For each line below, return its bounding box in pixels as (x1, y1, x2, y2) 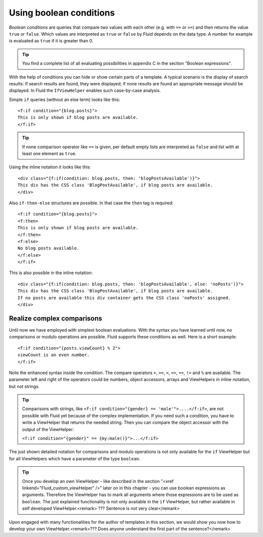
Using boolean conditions (9, 7, 115, 18)
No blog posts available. (18, 245, 80, 251)
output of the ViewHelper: (22, 426, 74, 432)
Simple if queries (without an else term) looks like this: (9, 97, 120, 102)
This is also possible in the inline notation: (9, 270, 93, 276)
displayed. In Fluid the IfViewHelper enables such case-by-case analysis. (9, 88, 161, 94)
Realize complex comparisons (9, 314, 102, 322)
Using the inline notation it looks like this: (9, 164, 91, 170)
